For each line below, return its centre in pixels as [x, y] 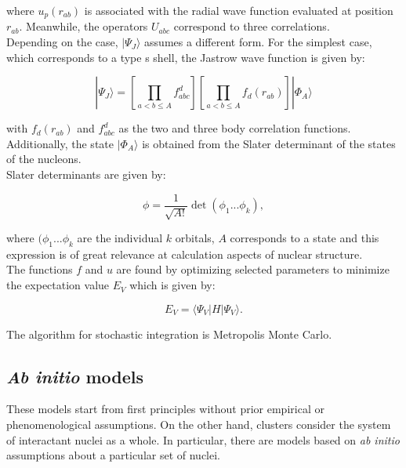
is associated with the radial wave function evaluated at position [239, 10]
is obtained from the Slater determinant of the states [269, 143]
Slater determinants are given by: [86, 174]
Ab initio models [75, 376]
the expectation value [58, 285]
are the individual [120, 238]
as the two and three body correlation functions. [235, 128]
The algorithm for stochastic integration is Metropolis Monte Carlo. [169, 334]
